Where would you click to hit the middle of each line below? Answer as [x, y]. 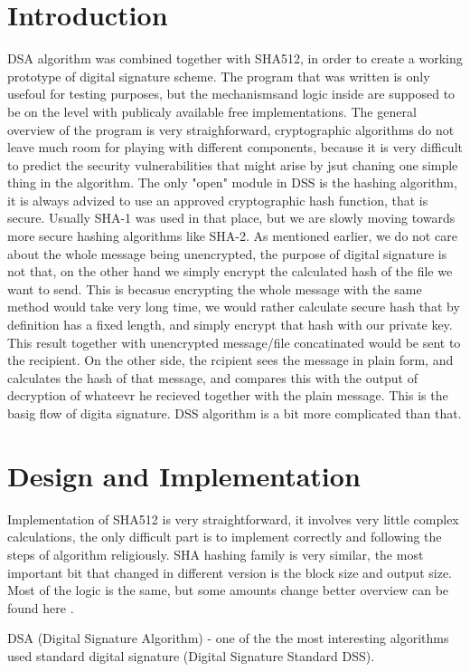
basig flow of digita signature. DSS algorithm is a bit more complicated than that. [235, 413]
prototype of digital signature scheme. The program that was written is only [219, 76]
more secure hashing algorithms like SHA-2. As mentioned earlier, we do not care [232, 236]
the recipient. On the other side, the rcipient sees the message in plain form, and [230, 360]
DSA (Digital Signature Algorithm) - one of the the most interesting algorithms [228, 638]
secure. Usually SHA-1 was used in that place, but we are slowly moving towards [231, 218]
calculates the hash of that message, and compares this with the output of [212, 377]
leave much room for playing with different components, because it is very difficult [235, 147]
